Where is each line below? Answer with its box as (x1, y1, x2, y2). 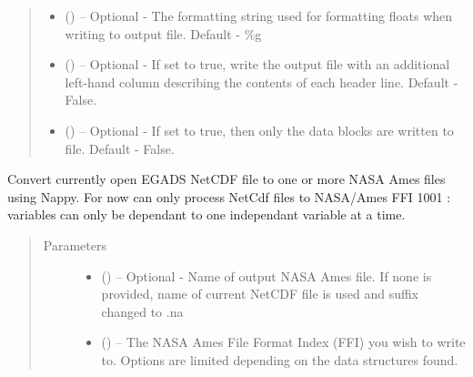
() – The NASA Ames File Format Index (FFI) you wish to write (101, 332, 466, 352)
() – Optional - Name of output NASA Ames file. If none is (101, 266, 432, 285)
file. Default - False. (65, 138, 175, 158)
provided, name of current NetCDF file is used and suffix (101, 284, 418, 303)
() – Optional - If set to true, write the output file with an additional (65, 55, 450, 74)
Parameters (43, 235, 106, 254)
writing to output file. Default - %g (65, 24, 262, 43)
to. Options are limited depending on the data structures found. (101, 350, 458, 369)
